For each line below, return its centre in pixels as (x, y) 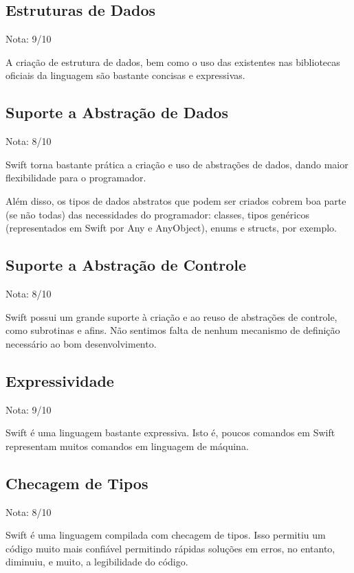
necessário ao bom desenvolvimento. (81, 343)
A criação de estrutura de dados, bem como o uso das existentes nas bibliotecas (173, 61)
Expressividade (60, 380)
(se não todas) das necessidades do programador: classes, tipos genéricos (157, 214)
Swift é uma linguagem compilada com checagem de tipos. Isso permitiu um (166, 535)
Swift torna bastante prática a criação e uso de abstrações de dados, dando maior (177, 164)
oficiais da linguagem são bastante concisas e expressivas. (125, 75)
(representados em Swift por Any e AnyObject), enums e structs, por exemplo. (172, 228)
